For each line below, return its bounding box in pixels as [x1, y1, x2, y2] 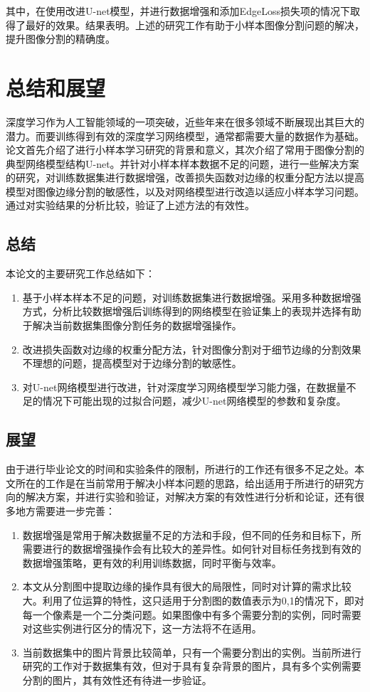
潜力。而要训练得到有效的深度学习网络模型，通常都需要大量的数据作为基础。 [6, 128, 364, 143]
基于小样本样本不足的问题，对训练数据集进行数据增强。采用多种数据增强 [22, 289, 361, 304]
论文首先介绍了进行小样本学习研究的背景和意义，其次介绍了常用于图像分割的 [6, 142, 364, 157]
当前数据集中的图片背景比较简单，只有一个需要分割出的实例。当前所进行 [22, 644, 361, 659]
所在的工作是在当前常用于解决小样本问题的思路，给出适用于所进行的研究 [15, 475, 354, 490]
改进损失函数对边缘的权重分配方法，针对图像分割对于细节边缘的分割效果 [22, 341, 361, 356]
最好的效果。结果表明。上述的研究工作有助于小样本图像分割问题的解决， [25, 17, 364, 32]
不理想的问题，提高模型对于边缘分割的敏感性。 [22, 356, 242, 371]
